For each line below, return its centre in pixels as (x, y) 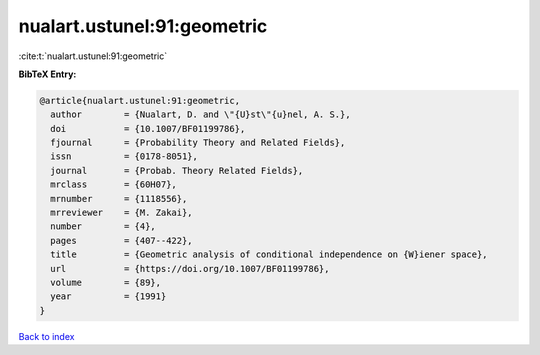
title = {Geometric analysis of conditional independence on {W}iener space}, (269, 254)
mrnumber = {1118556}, (119, 198)
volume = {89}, (106, 282)
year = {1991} (108, 296)
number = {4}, (103, 226)
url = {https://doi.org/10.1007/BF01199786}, (190, 268)
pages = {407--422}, (122, 240)
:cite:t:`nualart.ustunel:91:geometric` (93, 56)
